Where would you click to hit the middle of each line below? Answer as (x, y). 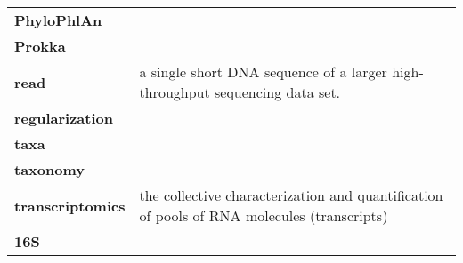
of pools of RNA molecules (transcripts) (264, 215)
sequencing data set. (278, 92)
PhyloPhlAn (58, 20)
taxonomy (49, 169)
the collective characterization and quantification (291, 195)
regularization (64, 118)
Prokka (40, 46)
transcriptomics (70, 205)
